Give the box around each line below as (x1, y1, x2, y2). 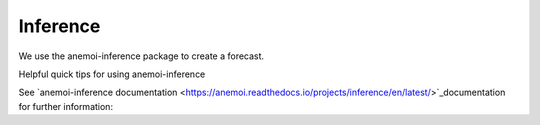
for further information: (18, 100, 114, 112)
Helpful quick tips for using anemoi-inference (18, 68, 206, 80)
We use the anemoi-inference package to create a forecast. (18, 50, 265, 62)
